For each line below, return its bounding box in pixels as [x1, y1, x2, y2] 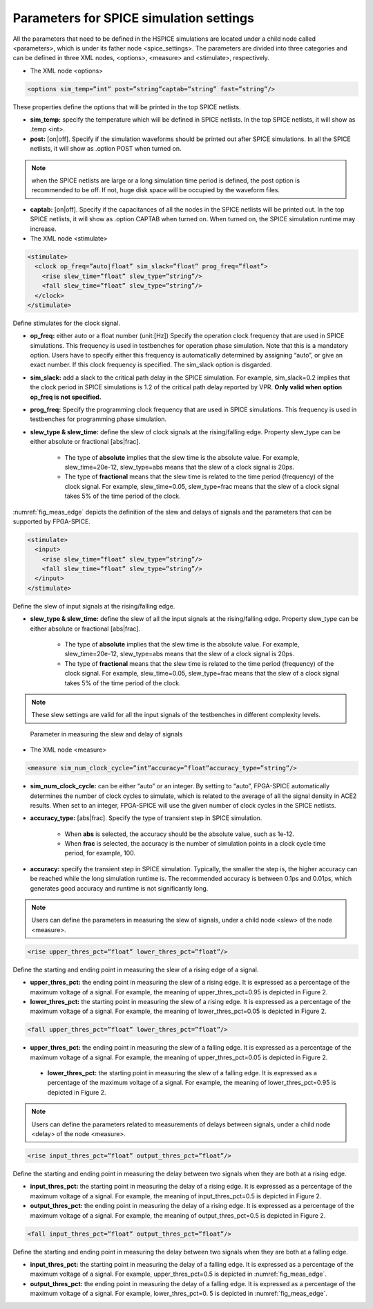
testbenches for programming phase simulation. [30, 415, 167, 423]
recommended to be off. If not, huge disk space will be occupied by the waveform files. [31, 186, 280, 194]
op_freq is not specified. [30, 393, 102, 401]
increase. [30, 225, 57, 233]
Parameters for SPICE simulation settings [12, 10, 255, 26]
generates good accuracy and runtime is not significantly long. [30, 884, 209, 892]
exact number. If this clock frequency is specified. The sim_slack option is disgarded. [30, 360, 272, 369]
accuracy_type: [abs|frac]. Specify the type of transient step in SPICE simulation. [30, 814, 262, 822]
